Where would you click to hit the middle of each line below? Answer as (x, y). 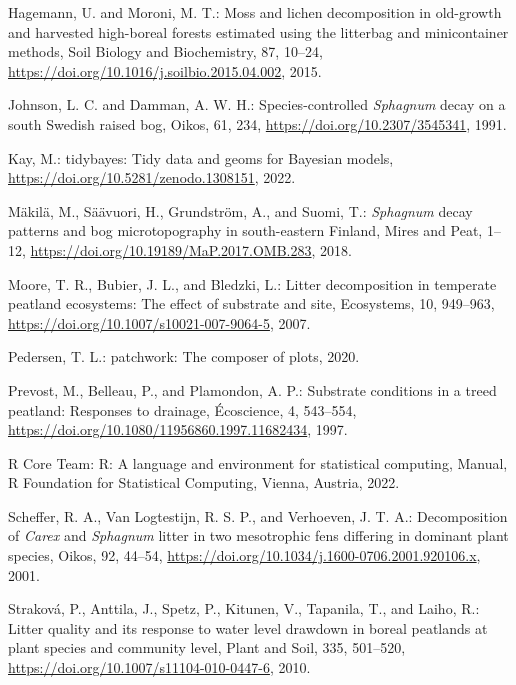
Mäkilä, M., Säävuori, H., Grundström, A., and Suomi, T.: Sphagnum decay (240, 210)
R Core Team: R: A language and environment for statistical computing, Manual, (258, 462)
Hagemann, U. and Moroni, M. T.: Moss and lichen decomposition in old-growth (255, 12)
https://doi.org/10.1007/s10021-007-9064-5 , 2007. (159, 322)
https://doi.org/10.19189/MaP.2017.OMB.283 (171, 249)
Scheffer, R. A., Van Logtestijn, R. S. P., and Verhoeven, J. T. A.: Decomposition (258, 515)
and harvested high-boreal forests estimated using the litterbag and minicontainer (258, 31)
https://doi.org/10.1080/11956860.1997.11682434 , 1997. (178, 429)
